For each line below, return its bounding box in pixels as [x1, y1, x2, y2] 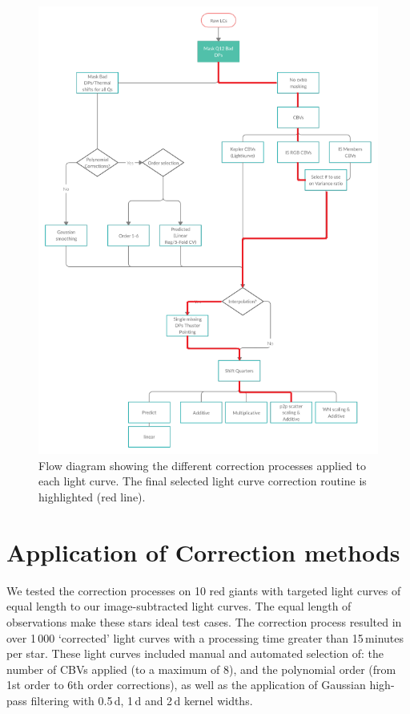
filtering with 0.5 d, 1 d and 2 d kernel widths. [30, 692, 253, 708]
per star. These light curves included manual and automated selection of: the [6, 645, 384, 662]
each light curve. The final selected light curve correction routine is [38, 473, 367, 489]
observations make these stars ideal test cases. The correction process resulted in [6, 613, 402, 630]
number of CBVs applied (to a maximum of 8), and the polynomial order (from [6, 660, 396, 677]
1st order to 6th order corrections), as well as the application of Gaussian [6, 676, 366, 693]
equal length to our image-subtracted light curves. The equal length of [6, 598, 352, 615]
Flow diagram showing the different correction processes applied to [38, 456, 367, 473]
